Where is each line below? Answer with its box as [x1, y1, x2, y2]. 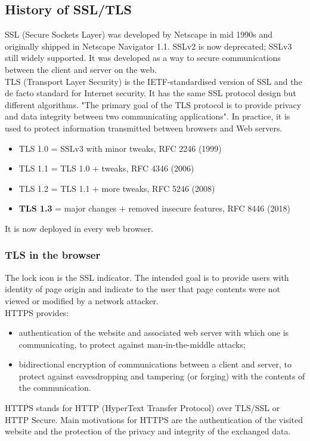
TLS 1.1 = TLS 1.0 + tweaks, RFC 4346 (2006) [18, 162, 194, 174]
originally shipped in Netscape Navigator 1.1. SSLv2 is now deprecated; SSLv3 [5, 39, 292, 52]
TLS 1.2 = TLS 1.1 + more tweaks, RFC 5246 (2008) [18, 182, 215, 194]
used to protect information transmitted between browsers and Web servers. [5, 121, 283, 134]
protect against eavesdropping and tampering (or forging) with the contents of [18, 369, 305, 382]
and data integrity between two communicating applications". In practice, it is [5, 110, 290, 122]
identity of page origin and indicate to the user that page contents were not [5, 283, 280, 295]
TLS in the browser [5, 247, 101, 262]
